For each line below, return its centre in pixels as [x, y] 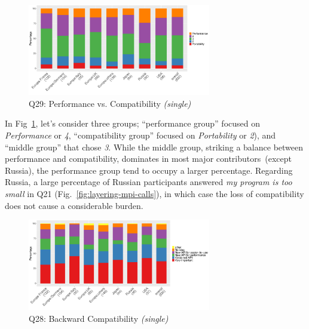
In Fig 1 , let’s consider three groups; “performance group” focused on [132, 123]
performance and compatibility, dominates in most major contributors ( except [148, 159]
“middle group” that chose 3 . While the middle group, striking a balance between [154, 147]
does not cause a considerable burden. [74, 205]
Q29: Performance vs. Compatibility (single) [110, 103]
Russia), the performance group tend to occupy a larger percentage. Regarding [149, 170]
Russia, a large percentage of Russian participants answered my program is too [149, 182]
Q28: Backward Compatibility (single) [99, 318]
